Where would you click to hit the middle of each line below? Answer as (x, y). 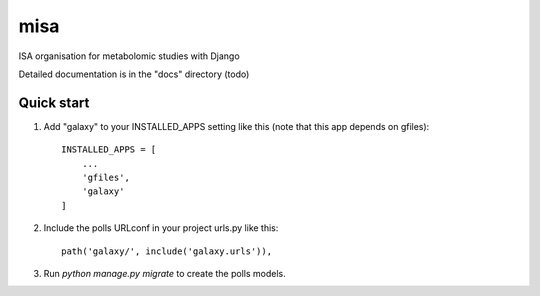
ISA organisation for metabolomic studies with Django (129, 56)
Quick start (54, 102)
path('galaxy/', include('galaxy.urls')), (167, 251)
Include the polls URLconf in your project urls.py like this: (161, 228)
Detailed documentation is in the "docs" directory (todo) (134, 74)
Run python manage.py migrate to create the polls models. (164, 273)
